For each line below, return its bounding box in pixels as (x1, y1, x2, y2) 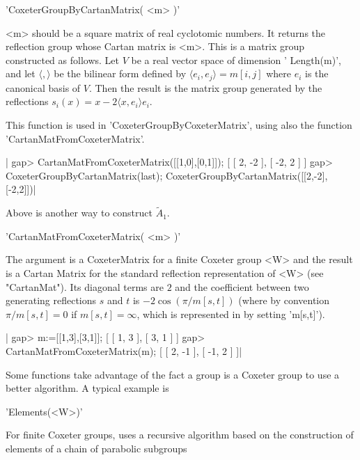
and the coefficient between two (175, 279, 309, 294)
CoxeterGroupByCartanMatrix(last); (6, 168, 163, 182)
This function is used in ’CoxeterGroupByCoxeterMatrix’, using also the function (6, 118, 352, 132)
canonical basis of (6, 80, 81, 95)
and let (6, 66, 36, 81)
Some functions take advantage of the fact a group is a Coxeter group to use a (6, 367, 340, 381)
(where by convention (238, 293, 330, 308)
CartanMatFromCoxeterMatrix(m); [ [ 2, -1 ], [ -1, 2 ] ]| (6, 343, 242, 358)
